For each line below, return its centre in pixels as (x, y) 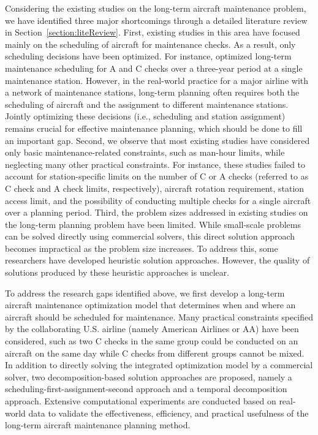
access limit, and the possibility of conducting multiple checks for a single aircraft (158, 200)
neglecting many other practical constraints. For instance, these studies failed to (155, 164)
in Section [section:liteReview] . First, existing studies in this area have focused (153, 32)
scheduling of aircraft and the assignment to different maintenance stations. (147, 104)
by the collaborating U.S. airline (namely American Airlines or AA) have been (152, 329)
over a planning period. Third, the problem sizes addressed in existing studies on (157, 212)
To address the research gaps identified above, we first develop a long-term (145, 293)
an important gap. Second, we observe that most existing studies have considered (157, 140)
